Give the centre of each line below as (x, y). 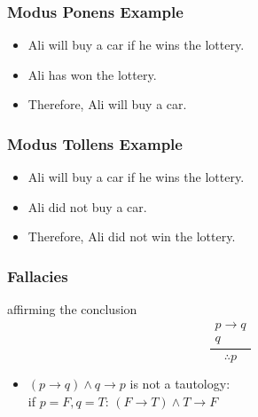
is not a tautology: (180, 383)
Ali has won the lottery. (92, 74)
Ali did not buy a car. (87, 206)
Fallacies (38, 275)
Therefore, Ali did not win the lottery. (132, 236)
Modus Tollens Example (95, 143)
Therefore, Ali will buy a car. (107, 104)
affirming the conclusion (72, 309)
